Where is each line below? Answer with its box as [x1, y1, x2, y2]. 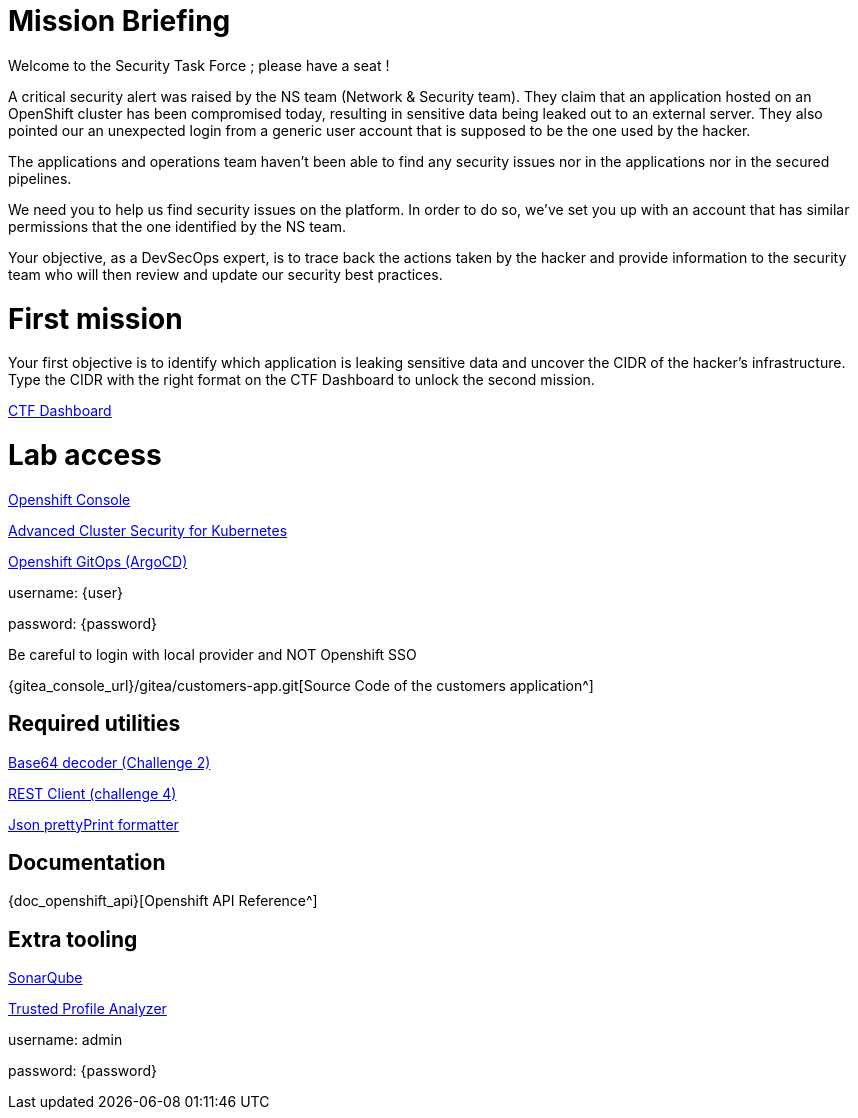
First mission [8, 301, 183, 336]
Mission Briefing [8, 4, 231, 38]
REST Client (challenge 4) [8, 784, 177, 802]
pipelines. [8, 169, 72, 187]
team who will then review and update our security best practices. [8, 265, 443, 283]
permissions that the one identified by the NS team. [8, 217, 347, 235]
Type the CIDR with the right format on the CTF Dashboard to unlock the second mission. [8, 371, 595, 389]
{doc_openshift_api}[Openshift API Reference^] [8, 892, 318, 910]
